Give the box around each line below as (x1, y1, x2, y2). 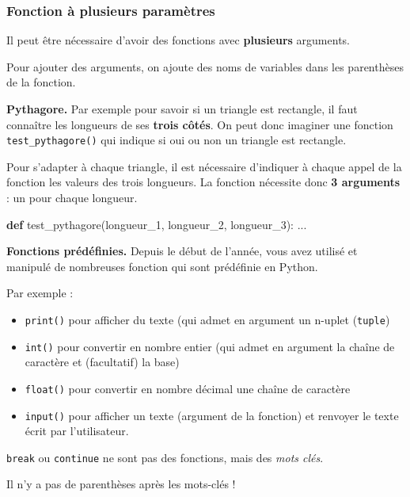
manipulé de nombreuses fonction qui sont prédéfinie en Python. (6, 258, 318, 274)
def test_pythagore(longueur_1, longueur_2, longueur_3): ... (6, 216, 307, 232)
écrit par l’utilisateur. (25, 422, 129, 439)
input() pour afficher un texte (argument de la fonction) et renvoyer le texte (25, 407, 399, 423)
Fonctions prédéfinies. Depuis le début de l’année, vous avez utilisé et (6, 243, 358, 259)
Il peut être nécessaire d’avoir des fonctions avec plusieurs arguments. (6, 32, 350, 48)
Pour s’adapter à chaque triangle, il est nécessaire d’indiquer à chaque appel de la (6, 158, 402, 174)
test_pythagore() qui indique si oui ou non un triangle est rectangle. (6, 132, 347, 148)
